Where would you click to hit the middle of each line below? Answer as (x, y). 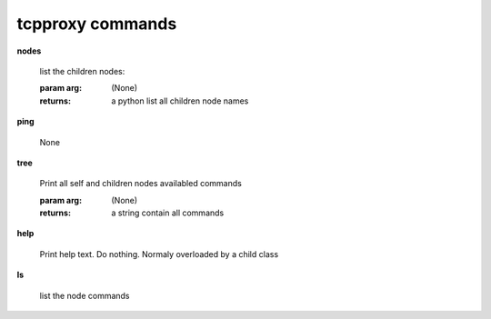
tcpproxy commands (97, 24)
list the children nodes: (82, 71)
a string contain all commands (168, 213)
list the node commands (85, 295)
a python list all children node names (180, 101)
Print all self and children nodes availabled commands (141, 184)
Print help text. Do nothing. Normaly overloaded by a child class (159, 254)
